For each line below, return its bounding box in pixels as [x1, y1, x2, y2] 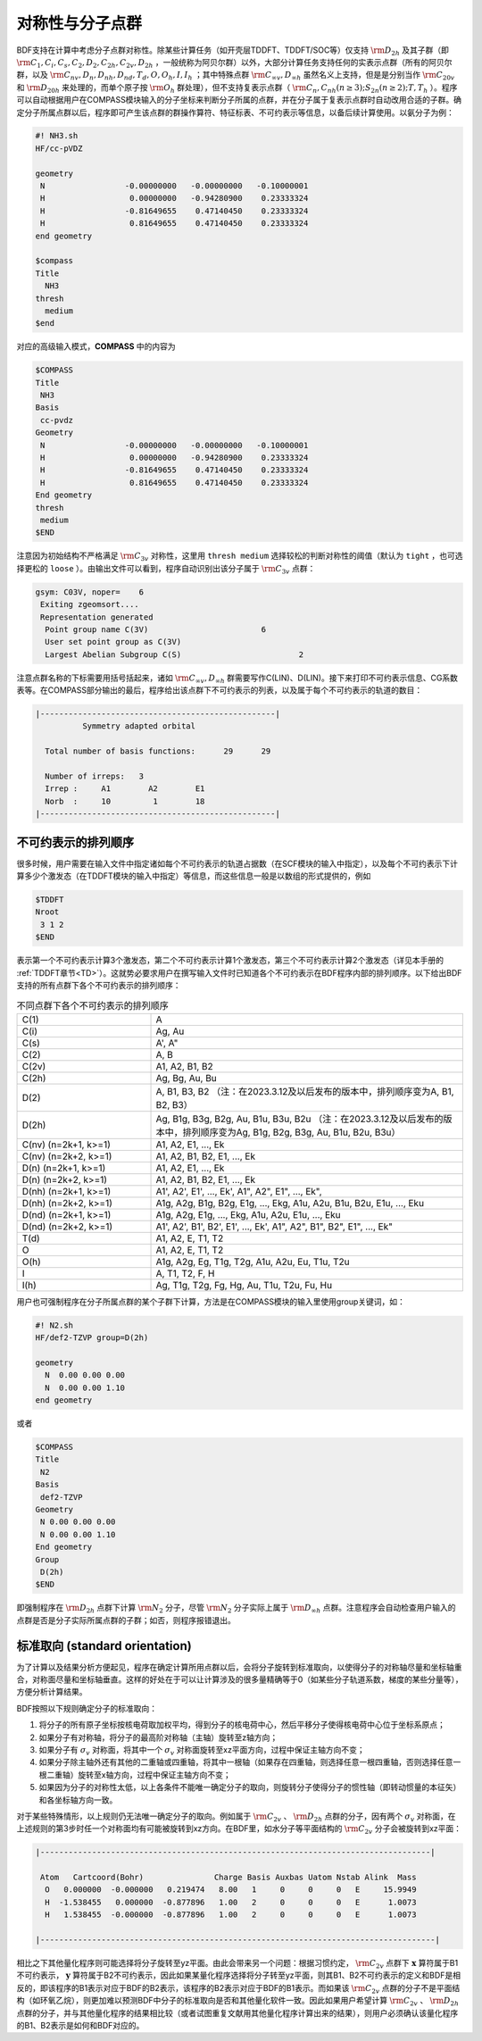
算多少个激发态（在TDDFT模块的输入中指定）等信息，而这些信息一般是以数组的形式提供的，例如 [16, 871, 371, 881]
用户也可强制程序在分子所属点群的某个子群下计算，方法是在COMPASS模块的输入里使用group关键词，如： [16, 1295, 405, 1307]
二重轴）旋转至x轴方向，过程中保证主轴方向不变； [46, 1769, 231, 1780]
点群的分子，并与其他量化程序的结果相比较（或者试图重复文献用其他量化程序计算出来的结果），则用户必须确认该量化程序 [16, 2007, 459, 2018]
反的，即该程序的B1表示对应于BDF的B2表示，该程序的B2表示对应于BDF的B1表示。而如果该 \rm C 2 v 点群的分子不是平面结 [16, 1982, 461, 1995]
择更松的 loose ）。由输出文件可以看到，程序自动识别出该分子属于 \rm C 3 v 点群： [16, 562, 316, 576]
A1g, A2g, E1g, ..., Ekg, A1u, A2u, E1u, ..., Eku [155, 1208, 341, 1220]
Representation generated [40, 612, 154, 622]
